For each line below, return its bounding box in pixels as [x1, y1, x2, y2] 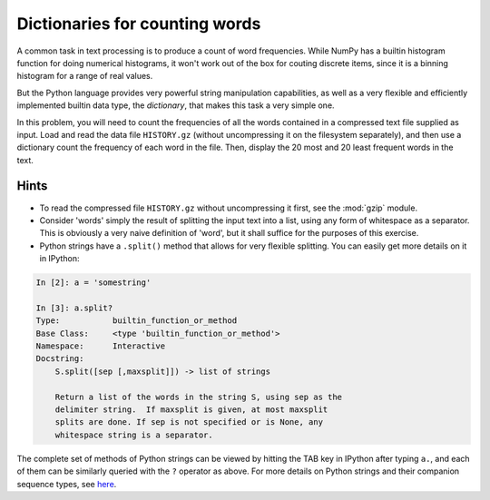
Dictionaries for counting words [16, 14, 261, 34]
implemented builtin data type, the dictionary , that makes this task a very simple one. [16, 100, 335, 111]
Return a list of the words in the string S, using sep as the [54, 391, 343, 402]
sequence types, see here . [16, 478, 117, 489]
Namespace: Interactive [35, 341, 166, 351]
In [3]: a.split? [35, 302, 113, 313]
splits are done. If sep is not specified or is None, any [54, 417, 324, 427]
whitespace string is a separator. [54, 429, 213, 440]
